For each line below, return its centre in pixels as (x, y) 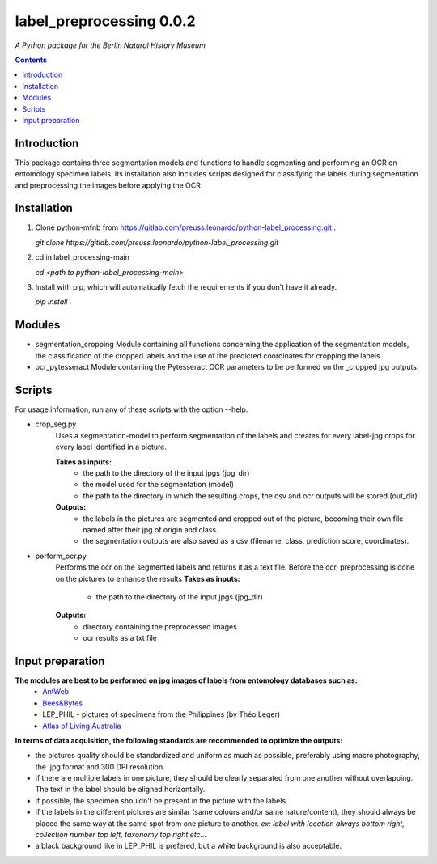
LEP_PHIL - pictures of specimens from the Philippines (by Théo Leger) (161, 714)
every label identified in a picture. (111, 447)
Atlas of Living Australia (82, 726)
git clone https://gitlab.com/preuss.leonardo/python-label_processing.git (157, 242)
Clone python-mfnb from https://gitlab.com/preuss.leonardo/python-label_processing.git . (185, 227)
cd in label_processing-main (82, 257)
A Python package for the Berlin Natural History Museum (110, 45)
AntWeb (56, 692)
